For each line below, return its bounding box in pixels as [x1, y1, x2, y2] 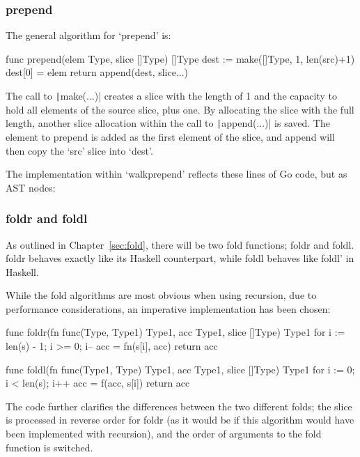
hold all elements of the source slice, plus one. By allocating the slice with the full [6, 102, 354, 116]
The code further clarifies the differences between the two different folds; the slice [6, 398, 352, 413]
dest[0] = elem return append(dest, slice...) [6, 65, 189, 79]
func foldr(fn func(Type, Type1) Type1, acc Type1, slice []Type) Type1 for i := [6, 325, 345, 339]
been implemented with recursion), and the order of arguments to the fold [6, 426, 322, 441]
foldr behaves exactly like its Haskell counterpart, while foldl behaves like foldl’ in [6, 251, 354, 265]
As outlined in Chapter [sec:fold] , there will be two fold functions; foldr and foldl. [6, 237, 354, 251]
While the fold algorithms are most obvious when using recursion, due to [6, 288, 317, 302]
